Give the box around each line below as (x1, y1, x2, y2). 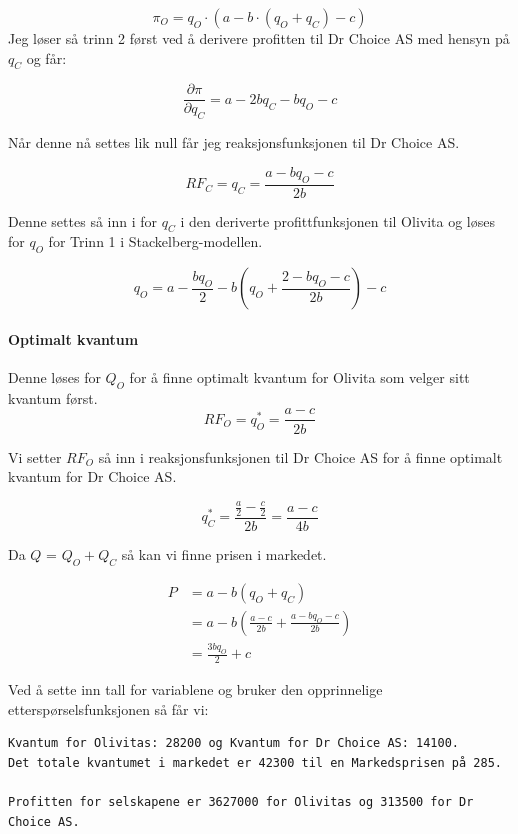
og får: (26, 47, 67, 68)
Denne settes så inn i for (8, 210, 158, 231)
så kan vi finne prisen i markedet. (121, 544, 327, 565)
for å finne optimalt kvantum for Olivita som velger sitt (129, 367, 470, 388)
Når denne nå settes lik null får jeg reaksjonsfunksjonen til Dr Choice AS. (8, 132, 460, 153)
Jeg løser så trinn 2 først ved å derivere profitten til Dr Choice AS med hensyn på (8, 28, 510, 48)
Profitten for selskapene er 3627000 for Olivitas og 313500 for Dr (8, 795, 474, 810)
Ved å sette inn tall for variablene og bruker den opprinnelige (8, 679, 383, 700)
